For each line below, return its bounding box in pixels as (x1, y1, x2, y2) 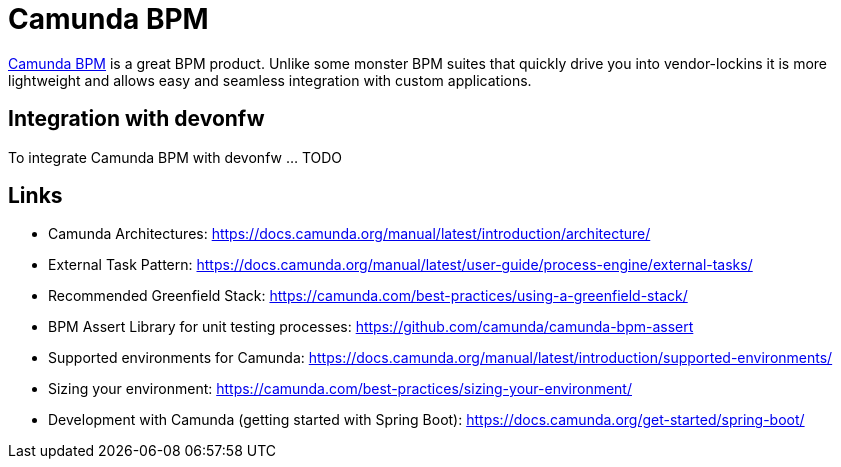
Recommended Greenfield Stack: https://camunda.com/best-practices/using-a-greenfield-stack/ (48, 287, 688, 305)
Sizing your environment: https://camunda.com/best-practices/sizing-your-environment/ (48, 380, 632, 398)
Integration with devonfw (8, 106, 265, 132)
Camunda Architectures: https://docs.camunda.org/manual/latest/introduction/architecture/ (48, 225, 651, 243)
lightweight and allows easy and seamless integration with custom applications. (8, 71, 532, 89)
